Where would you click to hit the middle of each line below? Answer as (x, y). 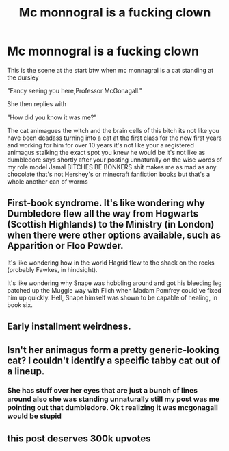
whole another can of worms (48, 181)
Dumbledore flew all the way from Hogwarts (103, 214)
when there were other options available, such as (114, 235)
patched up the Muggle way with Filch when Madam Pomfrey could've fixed (114, 290)
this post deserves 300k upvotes (79, 438)
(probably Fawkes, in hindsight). (52, 269)
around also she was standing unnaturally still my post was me (113, 399)
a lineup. (26, 371)
